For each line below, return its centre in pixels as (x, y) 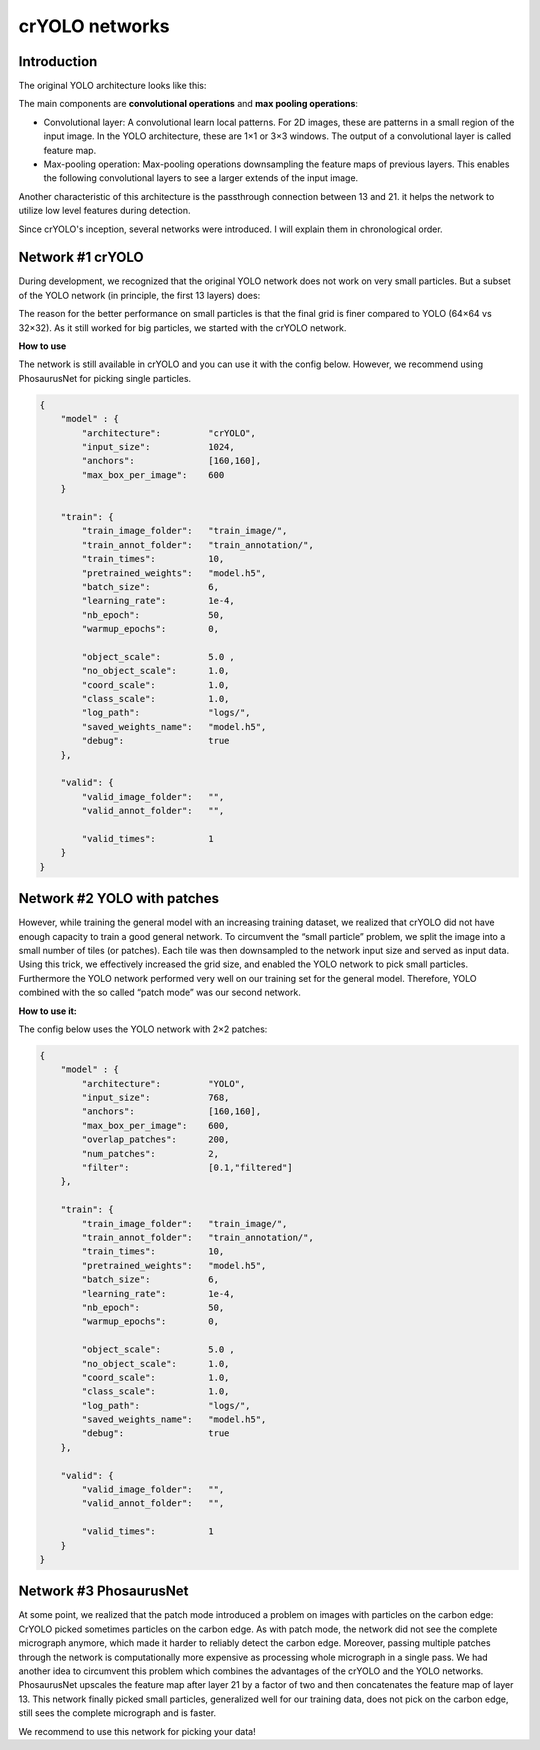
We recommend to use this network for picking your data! (137, 1731)
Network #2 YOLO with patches (119, 898)
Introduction (58, 61)
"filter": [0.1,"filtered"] (187, 1168)
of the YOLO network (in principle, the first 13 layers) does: (139, 295)
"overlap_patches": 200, (155, 1139)
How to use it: (47, 1011)
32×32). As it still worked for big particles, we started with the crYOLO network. (182, 327)
